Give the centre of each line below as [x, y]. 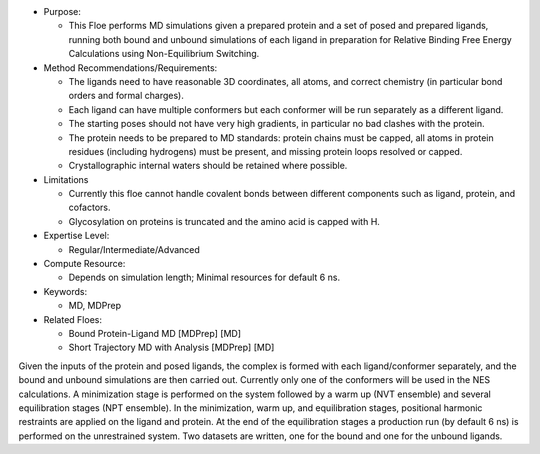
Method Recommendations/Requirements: [130, 67]
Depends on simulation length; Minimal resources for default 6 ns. [204, 277]
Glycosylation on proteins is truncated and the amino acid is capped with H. [224, 221]
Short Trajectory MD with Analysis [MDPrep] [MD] [171, 347]
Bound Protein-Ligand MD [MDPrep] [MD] [155, 333]
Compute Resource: [84, 264]
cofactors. [89, 207]
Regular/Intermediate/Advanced [134, 249]
